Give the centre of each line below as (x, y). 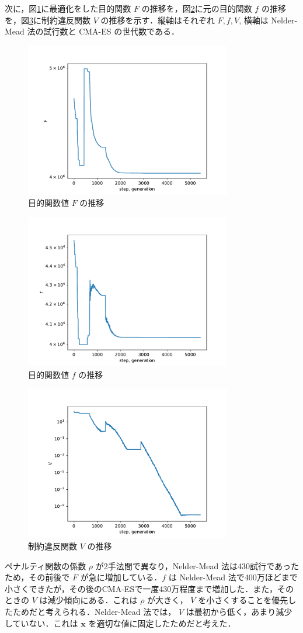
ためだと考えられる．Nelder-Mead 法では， (94, 612)
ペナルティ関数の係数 (46, 565)
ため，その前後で (37, 577)
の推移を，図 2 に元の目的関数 (197, 8)
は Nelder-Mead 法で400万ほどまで (233, 577)
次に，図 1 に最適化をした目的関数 (68, 8)
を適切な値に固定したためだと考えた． (162, 623)
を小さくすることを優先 (243, 600)
